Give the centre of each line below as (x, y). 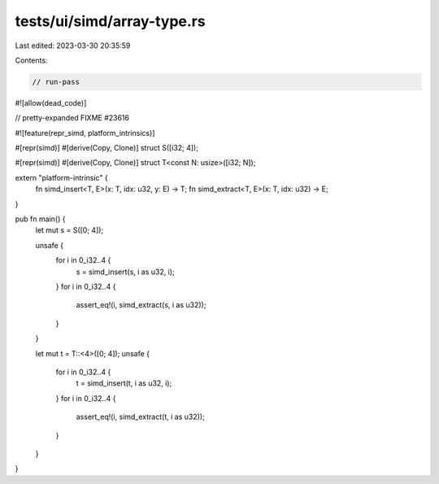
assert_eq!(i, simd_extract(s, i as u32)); (141, 305)
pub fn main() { (40, 219)
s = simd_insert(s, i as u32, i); (125, 272)
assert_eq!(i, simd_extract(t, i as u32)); (140, 417)
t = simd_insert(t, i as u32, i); (124, 383)
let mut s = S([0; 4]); (70, 230)
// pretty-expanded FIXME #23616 (72, 118)
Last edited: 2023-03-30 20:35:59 (73, 46)
